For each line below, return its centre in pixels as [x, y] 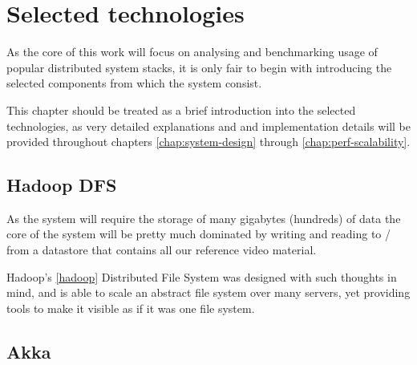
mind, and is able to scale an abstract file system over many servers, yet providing [208, 292]
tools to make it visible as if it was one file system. [131, 308]
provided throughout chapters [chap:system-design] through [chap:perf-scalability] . [208, 142]
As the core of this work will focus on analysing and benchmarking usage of [192, 52]
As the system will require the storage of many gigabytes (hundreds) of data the [204, 218]
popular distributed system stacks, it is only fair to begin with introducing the [199, 67]
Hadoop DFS [62, 185]
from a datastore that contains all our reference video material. [162, 250]
